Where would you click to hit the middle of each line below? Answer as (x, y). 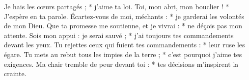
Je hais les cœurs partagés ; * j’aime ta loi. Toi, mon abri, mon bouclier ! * (117, 6)
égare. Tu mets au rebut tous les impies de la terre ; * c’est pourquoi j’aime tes (123, 54)
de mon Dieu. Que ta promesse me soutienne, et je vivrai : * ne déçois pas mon (123, 26)
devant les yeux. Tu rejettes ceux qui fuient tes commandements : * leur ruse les (124, 45)
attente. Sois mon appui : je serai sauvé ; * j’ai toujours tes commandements (119, 35)
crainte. (15, 73)
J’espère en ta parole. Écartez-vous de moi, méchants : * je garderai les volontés (124, 16)
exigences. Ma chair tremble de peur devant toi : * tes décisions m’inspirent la (121, 64)
